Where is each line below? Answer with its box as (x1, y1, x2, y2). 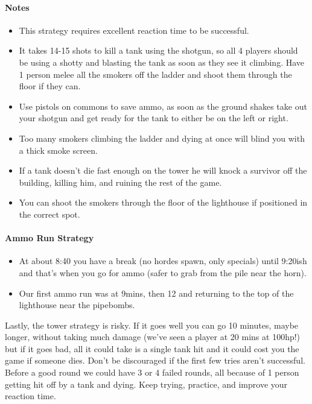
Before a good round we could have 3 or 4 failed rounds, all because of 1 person (5, 366, 299, 379)
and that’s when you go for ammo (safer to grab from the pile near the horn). (19, 266, 307, 279)
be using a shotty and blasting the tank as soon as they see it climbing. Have (19, 55, 305, 68)
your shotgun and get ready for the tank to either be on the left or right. (19, 112, 288, 124)
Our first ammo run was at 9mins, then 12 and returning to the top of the (19, 286, 294, 299)
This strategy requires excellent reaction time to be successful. (19, 24, 249, 36)
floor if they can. (19, 80, 81, 92)
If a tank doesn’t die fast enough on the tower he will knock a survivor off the (19, 164, 307, 177)
